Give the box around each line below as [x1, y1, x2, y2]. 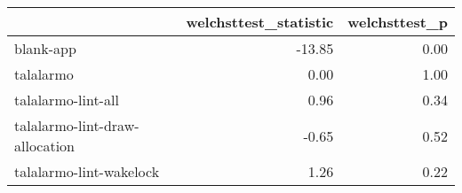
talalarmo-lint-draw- [14, 115, 139, 135]
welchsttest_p [347, 12, 448, 32]
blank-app [14, 38, 76, 58]
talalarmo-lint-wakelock [14, 161, 160, 181]
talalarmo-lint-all [14, 89, 119, 110]
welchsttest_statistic [186, 12, 334, 32]
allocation [14, 135, 76, 156]
